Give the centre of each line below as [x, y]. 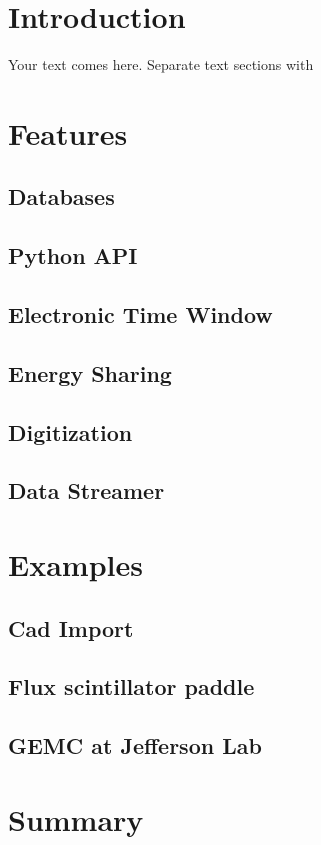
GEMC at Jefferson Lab [135, 745]
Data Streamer [86, 490]
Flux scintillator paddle [131, 686]
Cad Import [71, 627]
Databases [61, 196]
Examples [75, 563]
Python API [73, 255]
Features [68, 132]
